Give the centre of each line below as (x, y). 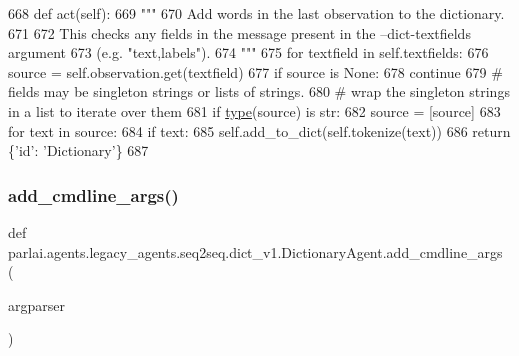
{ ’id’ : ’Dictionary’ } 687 (78, 150)
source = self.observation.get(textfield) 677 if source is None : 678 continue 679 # (255, 71)
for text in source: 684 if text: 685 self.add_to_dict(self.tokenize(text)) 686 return (259, 130)
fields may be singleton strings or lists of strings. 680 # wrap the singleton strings (259, 91)
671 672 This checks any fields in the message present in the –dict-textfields (239, 32)
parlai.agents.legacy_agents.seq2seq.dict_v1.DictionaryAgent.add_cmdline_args (255, 251)
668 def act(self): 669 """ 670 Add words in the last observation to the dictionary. (256, 13)
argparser (36, 304)
